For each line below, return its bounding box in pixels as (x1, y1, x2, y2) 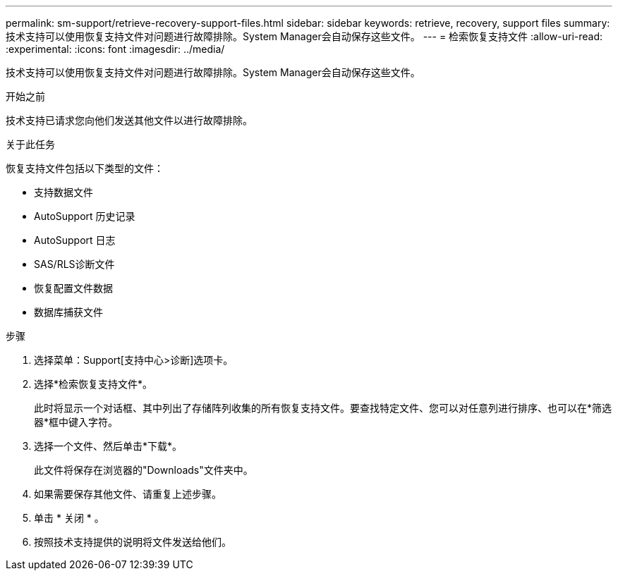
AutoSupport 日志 (34, 234, 116, 246)
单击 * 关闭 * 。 (34, 512, 104, 524)
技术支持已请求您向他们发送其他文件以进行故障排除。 (6, 114, 253, 126)
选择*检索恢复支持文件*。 (34, 378, 153, 390)
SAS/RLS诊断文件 (34, 258, 115, 270)
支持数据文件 (34, 186, 93, 198)
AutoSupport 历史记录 (34, 210, 135, 222)
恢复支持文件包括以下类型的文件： (6, 162, 164, 174)
